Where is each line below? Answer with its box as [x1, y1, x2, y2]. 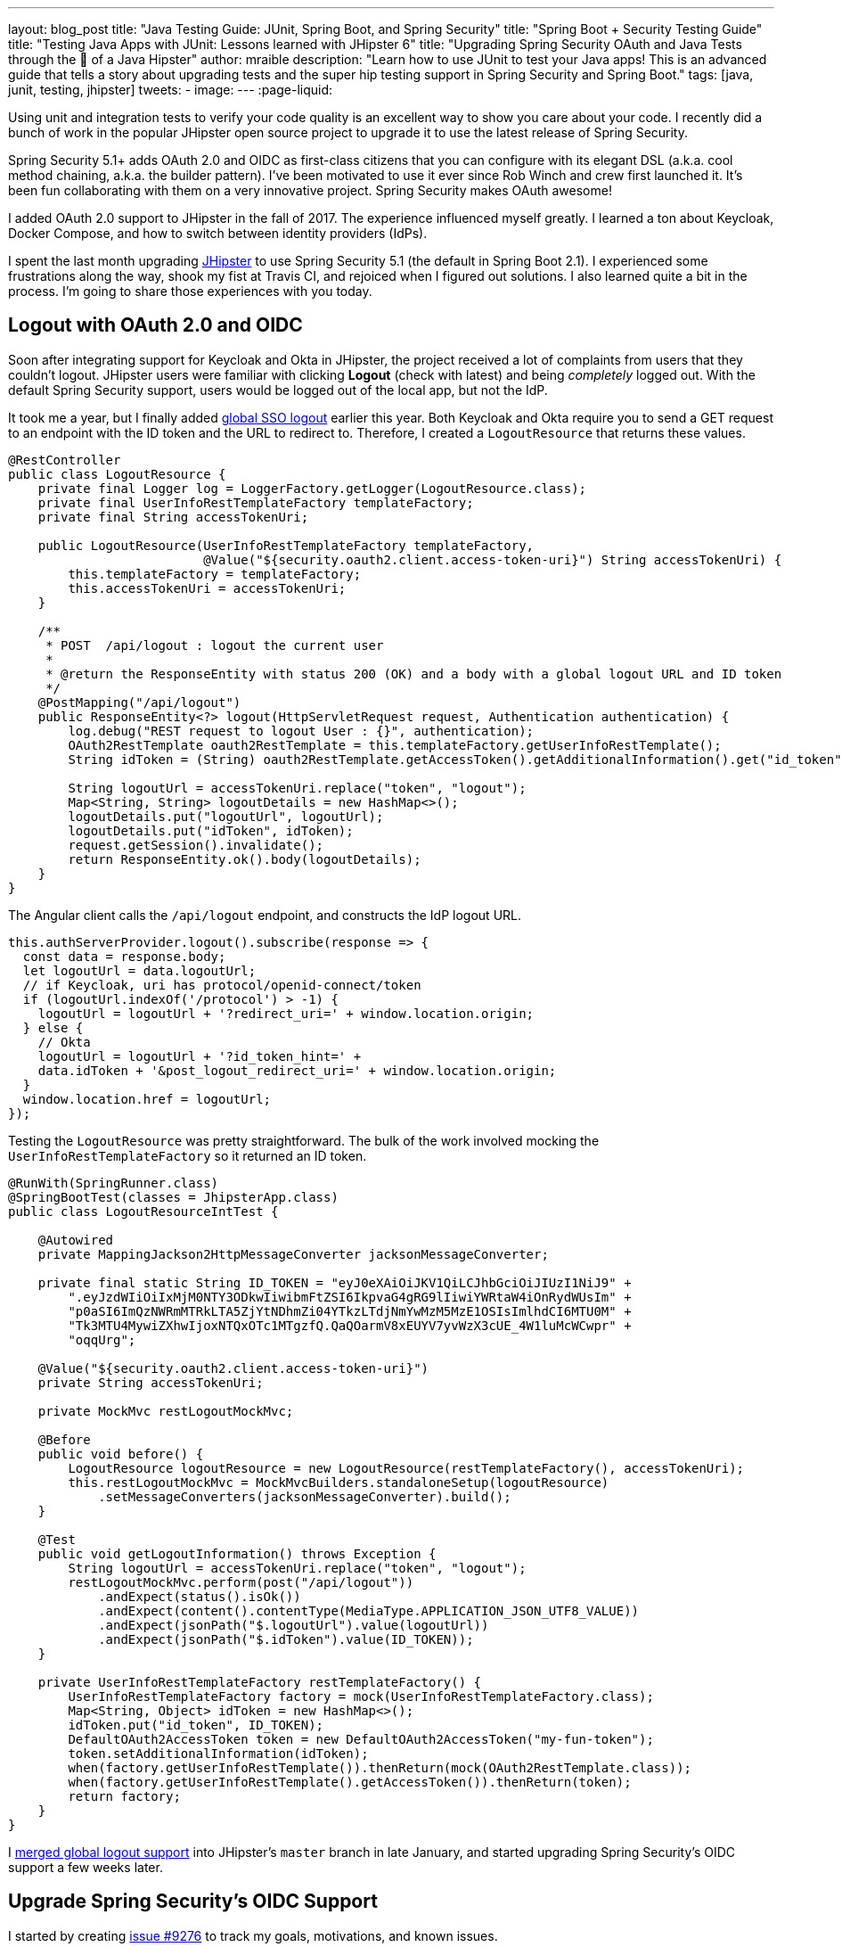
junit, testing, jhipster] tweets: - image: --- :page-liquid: [8, 82, 333, 97]
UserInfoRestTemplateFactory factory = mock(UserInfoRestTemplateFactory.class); [68, 1688, 654, 1704]
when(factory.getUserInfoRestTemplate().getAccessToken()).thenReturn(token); [68, 1774, 632, 1789]
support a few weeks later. [8, 1859, 163, 1875]
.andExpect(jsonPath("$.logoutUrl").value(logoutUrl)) [98, 1617, 489, 1632]
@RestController [8, 452, 121, 467]
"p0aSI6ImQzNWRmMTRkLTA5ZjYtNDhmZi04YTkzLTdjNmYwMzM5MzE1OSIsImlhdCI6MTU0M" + [68, 1303, 632, 1319]
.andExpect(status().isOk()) [98, 1589, 301, 1604]
